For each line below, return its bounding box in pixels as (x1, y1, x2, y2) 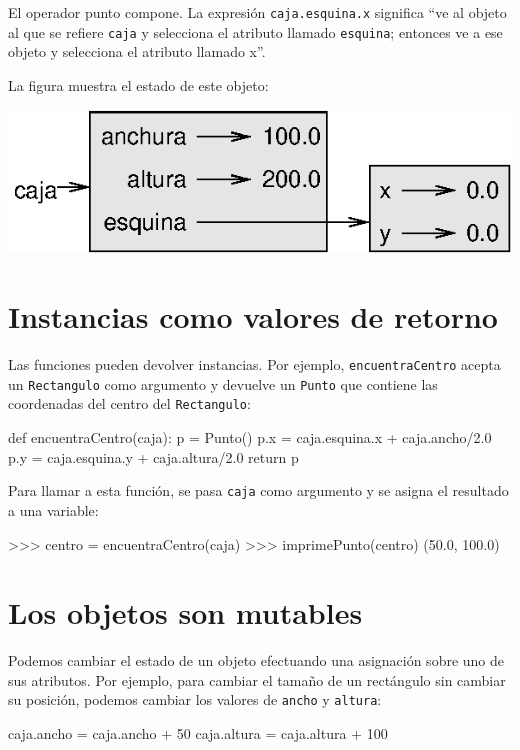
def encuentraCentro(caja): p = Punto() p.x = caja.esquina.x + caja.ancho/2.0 (8, 427, 492, 448)
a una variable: (8, 499, 99, 520)
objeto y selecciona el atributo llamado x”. (8, 41, 266, 62)
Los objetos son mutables (8, 592, 363, 633)
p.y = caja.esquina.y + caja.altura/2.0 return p (8, 446, 299, 467)
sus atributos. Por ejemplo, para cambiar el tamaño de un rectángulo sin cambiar (8, 669, 506, 690)
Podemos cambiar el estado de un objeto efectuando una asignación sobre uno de (8, 650, 505, 671)
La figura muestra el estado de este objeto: (8, 74, 269, 95)
